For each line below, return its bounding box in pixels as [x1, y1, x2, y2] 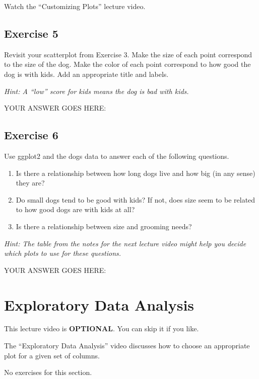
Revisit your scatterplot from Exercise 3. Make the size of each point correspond [4, 49, 252, 59]
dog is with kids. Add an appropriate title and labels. [4, 68, 169, 79]
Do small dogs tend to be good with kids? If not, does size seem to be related [16, 194, 255, 205]
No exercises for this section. [4, 367, 92, 377]
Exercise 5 [4, 25, 58, 41]
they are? [16, 177, 45, 188]
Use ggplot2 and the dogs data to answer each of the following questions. [4, 150, 229, 161]
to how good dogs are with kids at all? [16, 204, 135, 215]
